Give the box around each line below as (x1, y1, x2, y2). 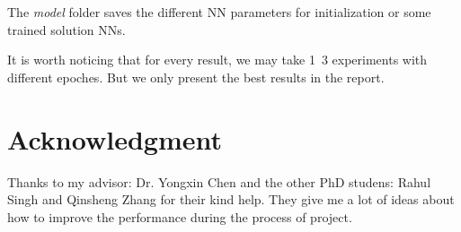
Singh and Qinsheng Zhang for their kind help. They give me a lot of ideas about (7, 190, 455, 209)
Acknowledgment (7, 120, 222, 157)
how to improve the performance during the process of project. (7, 207, 352, 226)
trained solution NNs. (7, 20, 126, 39)
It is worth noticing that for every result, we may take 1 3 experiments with (7, 50, 428, 69)
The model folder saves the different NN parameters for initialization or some (7, 3, 431, 21)
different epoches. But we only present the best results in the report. (7, 67, 385, 86)
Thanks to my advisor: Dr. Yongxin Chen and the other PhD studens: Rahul (7, 172, 431, 191)
